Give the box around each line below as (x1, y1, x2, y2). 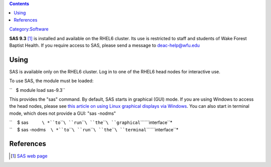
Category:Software (9, 26, 49, 32)
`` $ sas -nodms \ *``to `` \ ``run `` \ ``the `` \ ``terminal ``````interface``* (9, 126, 179, 132)
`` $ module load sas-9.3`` (9, 87, 65, 93)
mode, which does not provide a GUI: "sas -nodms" (9, 110, 116, 116)
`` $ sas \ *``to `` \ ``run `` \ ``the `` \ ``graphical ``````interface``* (9, 119, 173, 125)
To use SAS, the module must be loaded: (9, 78, 94, 84)
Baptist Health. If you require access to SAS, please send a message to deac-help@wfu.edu (9, 42, 200, 48)
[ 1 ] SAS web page (11, 153, 48, 159)
